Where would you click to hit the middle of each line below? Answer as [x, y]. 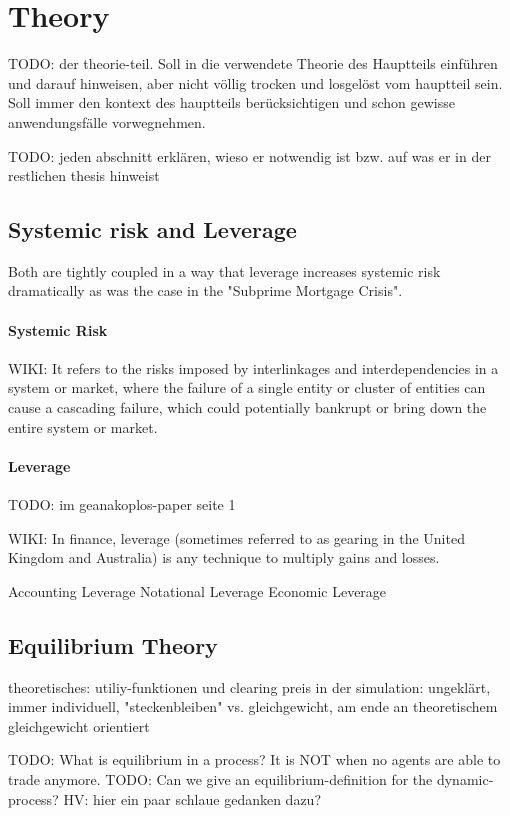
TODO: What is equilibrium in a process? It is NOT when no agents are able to [254, 759]
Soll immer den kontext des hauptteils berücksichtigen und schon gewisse [231, 102]
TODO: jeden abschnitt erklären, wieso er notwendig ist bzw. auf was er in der [249, 155]
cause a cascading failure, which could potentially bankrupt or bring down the [247, 407]
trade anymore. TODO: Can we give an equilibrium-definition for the [220, 779]
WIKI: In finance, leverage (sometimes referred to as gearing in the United [236, 537]
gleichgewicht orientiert [79, 725]
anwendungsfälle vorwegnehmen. [107, 121]
